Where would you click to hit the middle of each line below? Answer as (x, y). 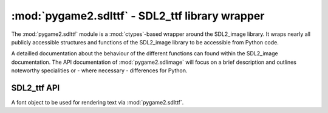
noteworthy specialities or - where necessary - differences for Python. (99, 70)
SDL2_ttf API (36, 88)
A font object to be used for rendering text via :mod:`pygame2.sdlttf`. (97, 103)
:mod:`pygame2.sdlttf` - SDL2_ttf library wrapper (138, 16)
